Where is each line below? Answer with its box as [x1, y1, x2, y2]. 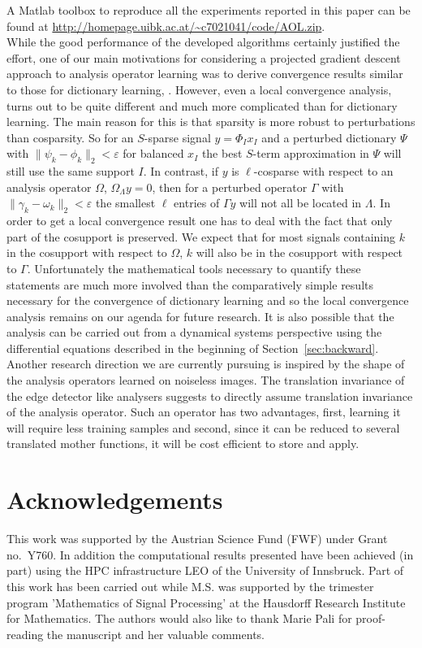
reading [6, 625, 44, 642]
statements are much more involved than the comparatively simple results [6, 276, 373, 293]
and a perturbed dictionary [261, 128, 397, 146]
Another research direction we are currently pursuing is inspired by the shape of [6, 355, 405, 372]
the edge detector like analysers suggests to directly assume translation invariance [6, 387, 413, 404]
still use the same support [6, 163, 135, 180]
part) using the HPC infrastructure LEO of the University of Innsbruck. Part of [6, 562, 404, 579]
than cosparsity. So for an [6, 128, 134, 146]
